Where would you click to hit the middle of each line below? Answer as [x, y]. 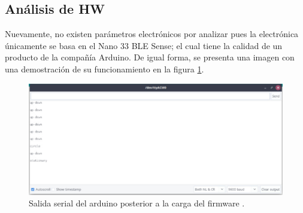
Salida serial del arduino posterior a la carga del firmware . [137, 203]
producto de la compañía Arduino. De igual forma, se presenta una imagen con [150, 57]
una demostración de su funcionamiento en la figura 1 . [104, 69]
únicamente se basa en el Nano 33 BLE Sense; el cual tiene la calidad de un [144, 45]
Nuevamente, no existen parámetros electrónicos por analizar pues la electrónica [152, 34]
